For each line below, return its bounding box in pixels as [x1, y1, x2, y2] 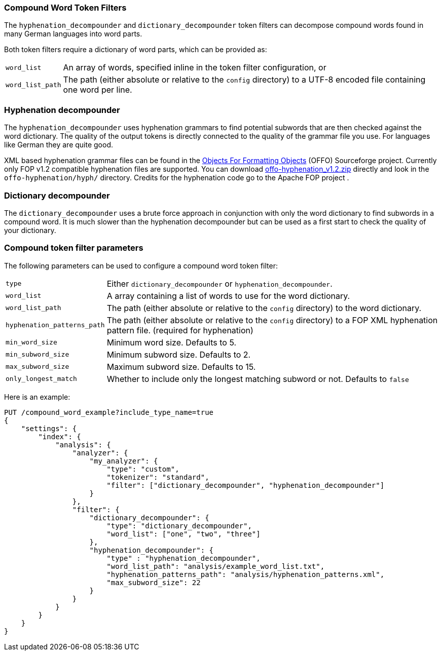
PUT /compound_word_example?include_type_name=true [4, 408, 214, 416]
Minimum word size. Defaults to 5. [106, 337, 237, 348]
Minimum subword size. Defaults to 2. [106, 349, 251, 360]
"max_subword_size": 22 [106, 578, 201, 587]
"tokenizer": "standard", [106, 473, 209, 481]
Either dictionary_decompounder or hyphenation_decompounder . [106, 278, 333, 289]
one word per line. [63, 85, 132, 95]
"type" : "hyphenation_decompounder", [106, 554, 261, 562]
